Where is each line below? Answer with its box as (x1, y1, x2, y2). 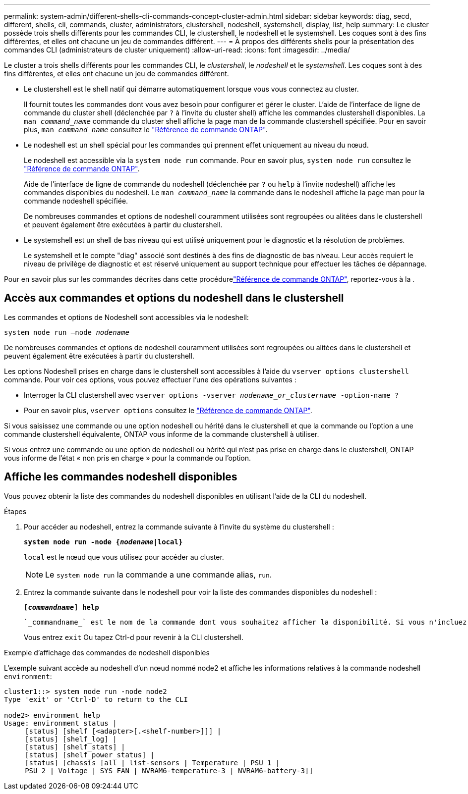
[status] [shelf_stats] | (25, 742, 125, 751)
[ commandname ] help (24, 603, 99, 611)
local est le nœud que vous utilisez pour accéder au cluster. (24, 552, 224, 561)
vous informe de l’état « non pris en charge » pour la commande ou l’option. (4, 453, 251, 462)
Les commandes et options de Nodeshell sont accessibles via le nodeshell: (4, 313, 249, 321)
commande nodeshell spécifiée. (24, 197, 128, 205)
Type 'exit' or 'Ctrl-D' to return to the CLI (4, 695, 188, 703)
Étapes (4, 507, 27, 516)
